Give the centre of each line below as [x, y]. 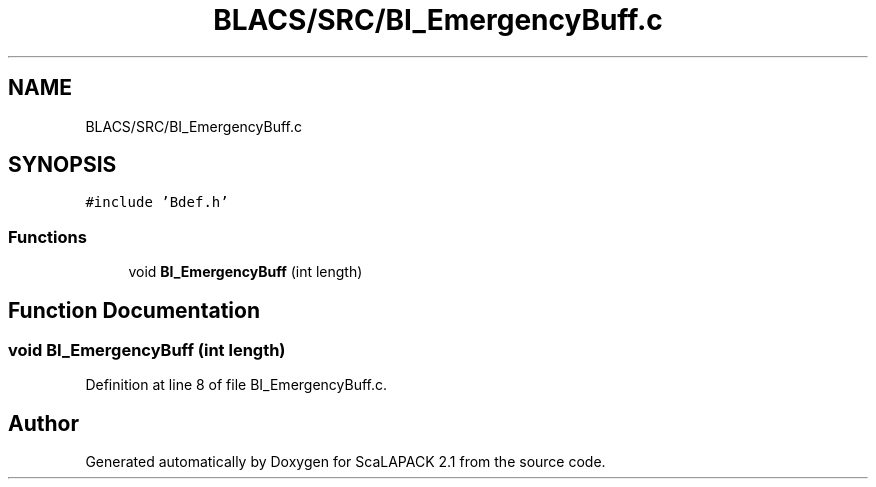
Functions [47, 236]
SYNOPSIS [62, 165]
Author [43, 423]
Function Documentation [134, 310]
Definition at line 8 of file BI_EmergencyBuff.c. [236, 385]
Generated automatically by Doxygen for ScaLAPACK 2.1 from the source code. [345, 462]
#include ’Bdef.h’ [157, 202]
